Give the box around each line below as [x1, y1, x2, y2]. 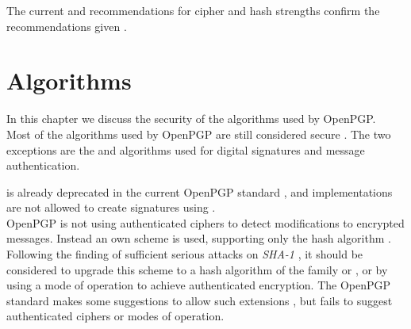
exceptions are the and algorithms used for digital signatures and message [6, 141, 365, 158]
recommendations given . [6, 17, 127, 34]
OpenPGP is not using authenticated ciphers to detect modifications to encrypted [6, 214, 405, 231]
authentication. [6, 157, 80, 174]
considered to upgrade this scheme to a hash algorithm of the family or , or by [6, 261, 388, 277]
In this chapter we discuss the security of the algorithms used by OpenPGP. [6, 110, 376, 127]
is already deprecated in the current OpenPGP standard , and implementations [6, 183, 393, 200]
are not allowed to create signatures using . [6, 199, 216, 216]
